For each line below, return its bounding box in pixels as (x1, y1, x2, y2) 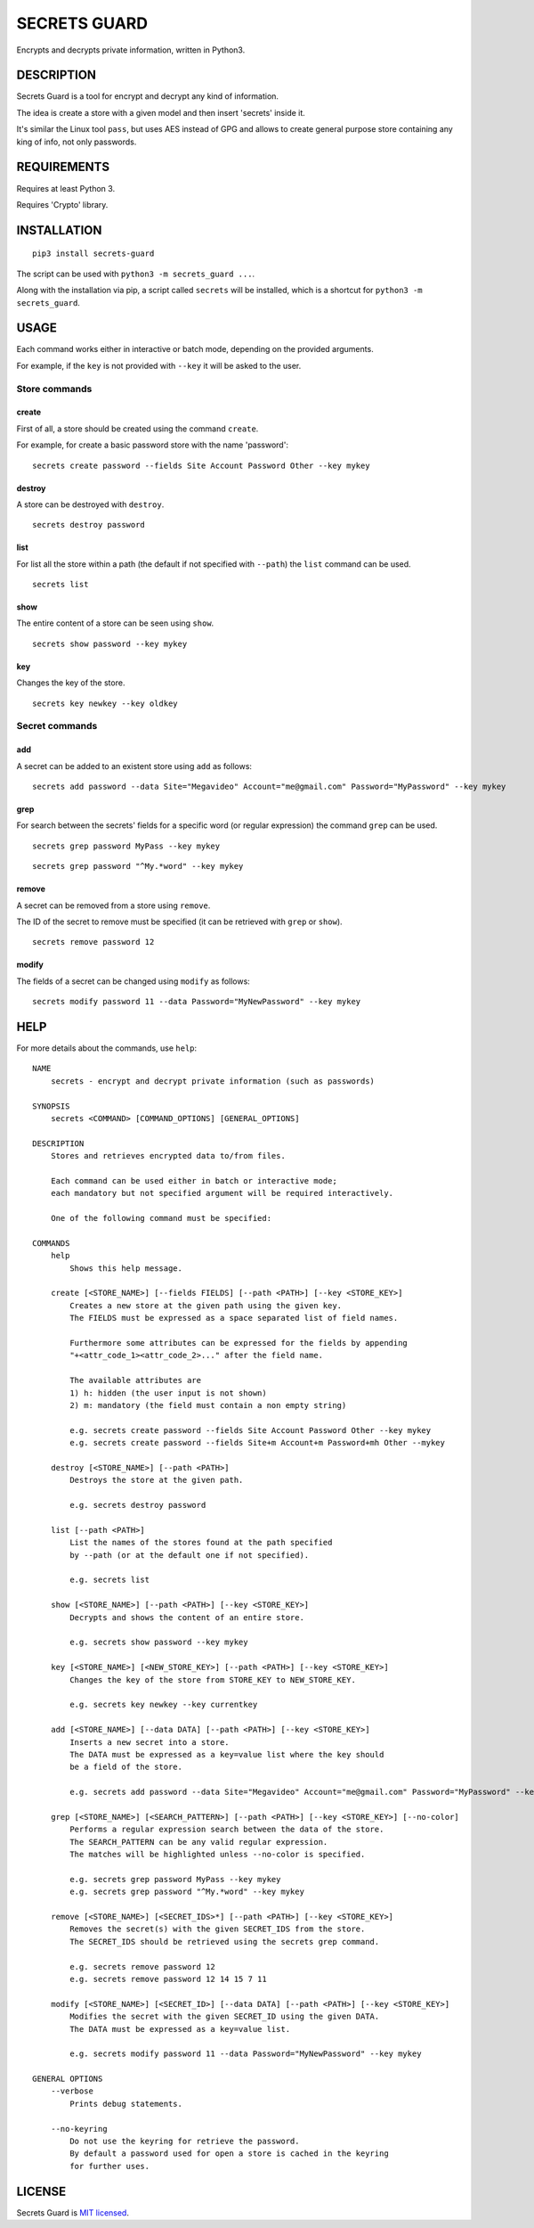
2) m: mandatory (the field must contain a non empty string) (69, 1400, 347, 1410)
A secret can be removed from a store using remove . (16, 900, 211, 911)
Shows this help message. (69, 1263, 182, 1274)
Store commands (16, 382, 93, 395)
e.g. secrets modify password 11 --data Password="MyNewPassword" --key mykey (69, 2049, 422, 2059)
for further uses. (69, 2161, 150, 2171)
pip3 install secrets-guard (32, 249, 155, 258)
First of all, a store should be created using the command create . (16, 423, 259, 434)
